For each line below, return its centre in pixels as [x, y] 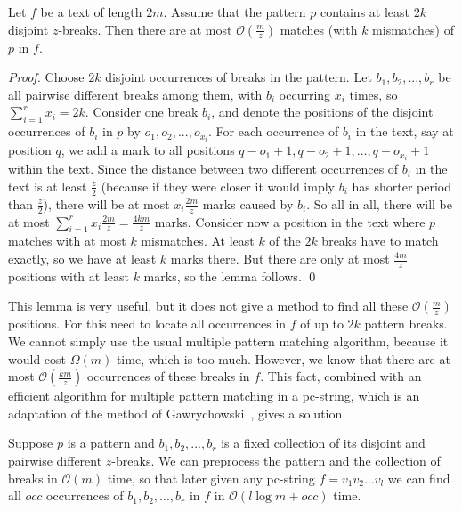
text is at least [48, 186]
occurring [305, 94]
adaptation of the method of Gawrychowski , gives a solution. [177, 413]
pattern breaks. [406, 324]
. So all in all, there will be [379, 203]
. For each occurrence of [274, 131]
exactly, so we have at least [82, 258]
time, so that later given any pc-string [211, 478]
